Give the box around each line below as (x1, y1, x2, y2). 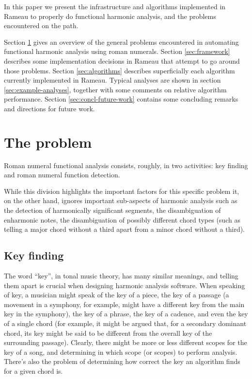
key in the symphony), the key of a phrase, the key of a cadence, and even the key (4, 309, 248, 319)
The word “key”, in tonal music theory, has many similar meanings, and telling (4, 271, 238, 281)
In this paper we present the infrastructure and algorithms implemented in (4, 1, 226, 11)
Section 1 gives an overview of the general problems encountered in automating (4, 36, 239, 47)
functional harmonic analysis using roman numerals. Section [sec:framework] (4, 46, 230, 56)
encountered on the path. (4, 20, 79, 31)
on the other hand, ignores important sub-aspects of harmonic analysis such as (4, 195, 237, 206)
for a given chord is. (4, 365, 63, 376)
